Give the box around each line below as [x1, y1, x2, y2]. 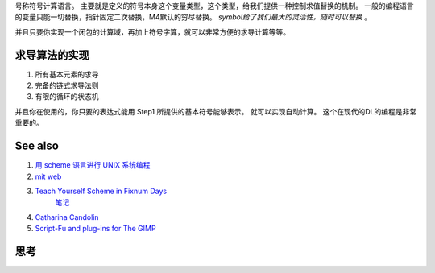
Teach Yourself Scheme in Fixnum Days [35, 186, 168, 196]
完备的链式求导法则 [35, 81, 99, 90]
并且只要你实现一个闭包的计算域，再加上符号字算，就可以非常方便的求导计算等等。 [14, 27, 290, 36]
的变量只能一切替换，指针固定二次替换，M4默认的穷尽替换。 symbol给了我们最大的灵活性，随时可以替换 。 [14, 12, 372, 22]
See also [14, 139, 60, 153]
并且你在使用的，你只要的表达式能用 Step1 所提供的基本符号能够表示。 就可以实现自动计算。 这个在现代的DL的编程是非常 [14, 106, 417, 116]
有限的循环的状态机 [35, 92, 99, 101]
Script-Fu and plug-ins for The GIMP [35, 224, 156, 234]
